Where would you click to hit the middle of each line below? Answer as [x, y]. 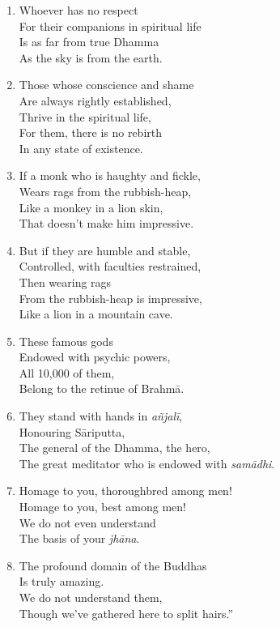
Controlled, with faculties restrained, [110, 266]
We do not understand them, [91, 597]
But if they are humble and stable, [105, 250]
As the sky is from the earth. [91, 57]
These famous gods [66, 341]
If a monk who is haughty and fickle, [110, 175]
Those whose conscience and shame [106, 85]
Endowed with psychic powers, [95, 357]
